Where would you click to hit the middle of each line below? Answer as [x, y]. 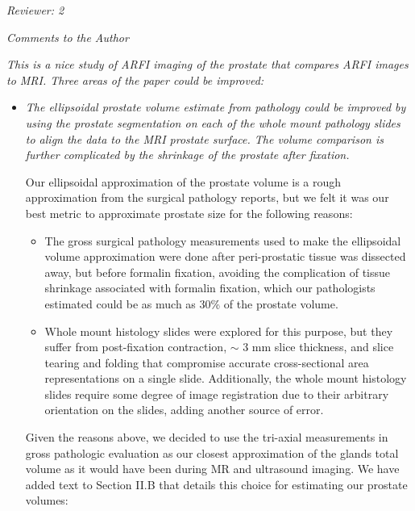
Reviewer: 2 [35, 10]
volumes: [47, 500]
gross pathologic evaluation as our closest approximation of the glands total [212, 452]
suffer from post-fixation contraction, [136, 347]
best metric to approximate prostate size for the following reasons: [189, 213]
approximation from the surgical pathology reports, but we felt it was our [207, 197]
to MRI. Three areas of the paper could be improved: [135, 80]
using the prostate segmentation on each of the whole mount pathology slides [213, 122]
